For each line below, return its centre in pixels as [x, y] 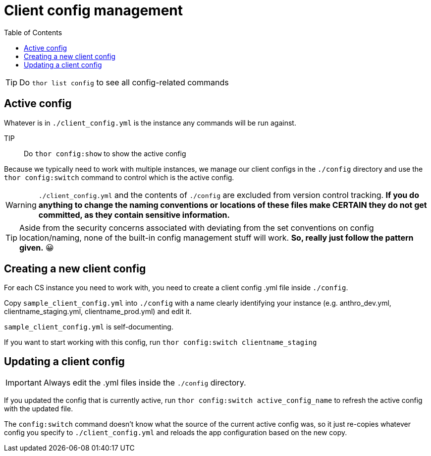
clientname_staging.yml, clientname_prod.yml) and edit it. [98, 312]
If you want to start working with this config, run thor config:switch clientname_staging [161, 342]
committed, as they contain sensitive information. [134, 215]
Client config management [94, 10]
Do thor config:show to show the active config [105, 153]
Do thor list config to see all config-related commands [124, 82]
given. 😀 [37, 247]
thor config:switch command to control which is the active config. [119, 177]
